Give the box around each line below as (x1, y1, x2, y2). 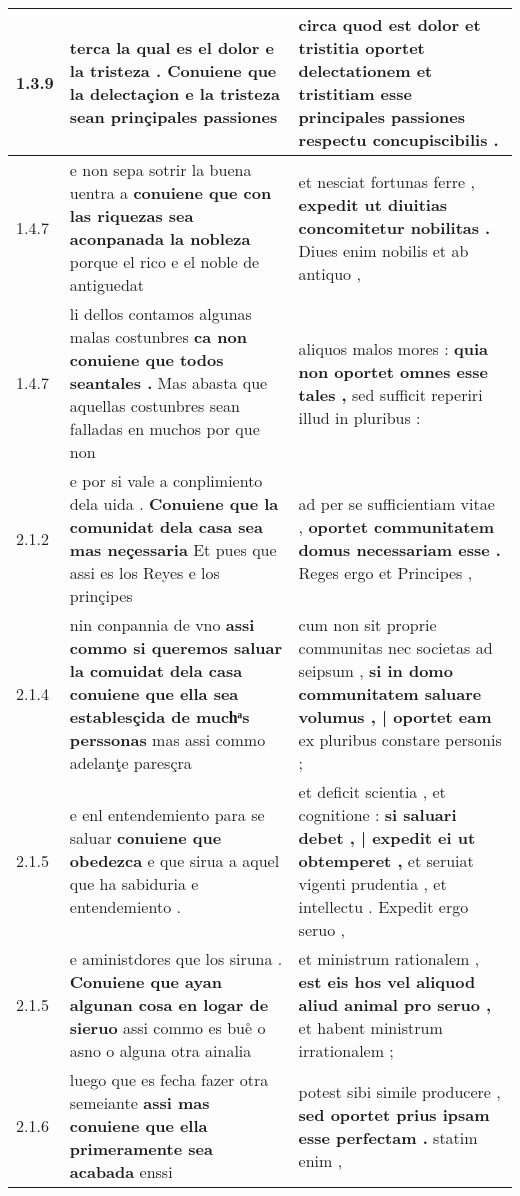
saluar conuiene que (69, 826, 222, 849)
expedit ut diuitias (298, 192, 448, 216)
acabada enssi (69, 1160, 173, 1183)
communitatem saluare (298, 682, 482, 705)
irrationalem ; (298, 1039, 394, 1062)
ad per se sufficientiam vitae (298, 492, 495, 515)
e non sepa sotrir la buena (69, 158, 252, 181)
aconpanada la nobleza (69, 227, 251, 250)
